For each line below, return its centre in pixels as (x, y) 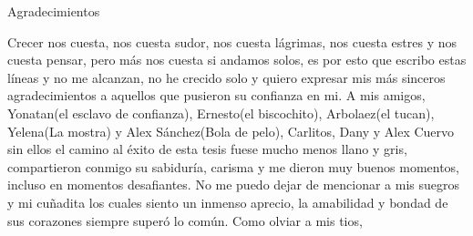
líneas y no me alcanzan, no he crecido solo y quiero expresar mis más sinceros (226, 77)
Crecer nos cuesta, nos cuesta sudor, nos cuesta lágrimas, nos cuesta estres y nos (232, 41)
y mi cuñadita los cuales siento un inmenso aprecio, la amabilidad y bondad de (228, 202)
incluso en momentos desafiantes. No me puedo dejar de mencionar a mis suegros (234, 185)
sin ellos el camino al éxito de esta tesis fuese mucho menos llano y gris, (207, 149)
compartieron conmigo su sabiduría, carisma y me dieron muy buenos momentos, (234, 166)
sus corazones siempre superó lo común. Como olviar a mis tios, (185, 220)
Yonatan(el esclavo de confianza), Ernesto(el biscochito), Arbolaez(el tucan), (221, 113)
